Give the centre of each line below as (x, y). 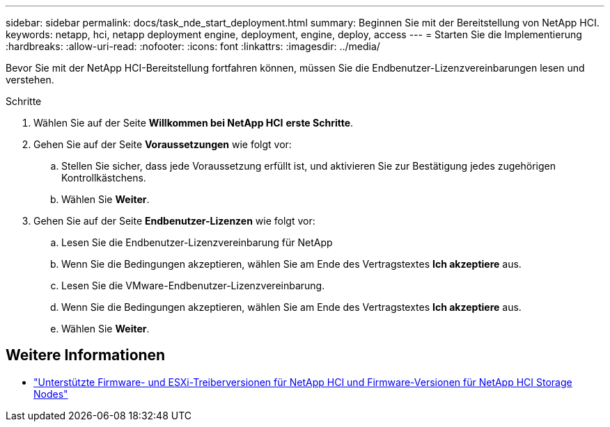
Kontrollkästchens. (104, 178)
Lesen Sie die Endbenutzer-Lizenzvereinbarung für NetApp (197, 242)
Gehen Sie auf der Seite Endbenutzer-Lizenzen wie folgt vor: (174, 221)
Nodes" (51, 394)
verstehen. (30, 80)
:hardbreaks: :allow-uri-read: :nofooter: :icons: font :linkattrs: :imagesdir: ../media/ (193, 46)
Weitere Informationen (86, 355)
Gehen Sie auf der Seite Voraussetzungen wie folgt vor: (163, 144)
